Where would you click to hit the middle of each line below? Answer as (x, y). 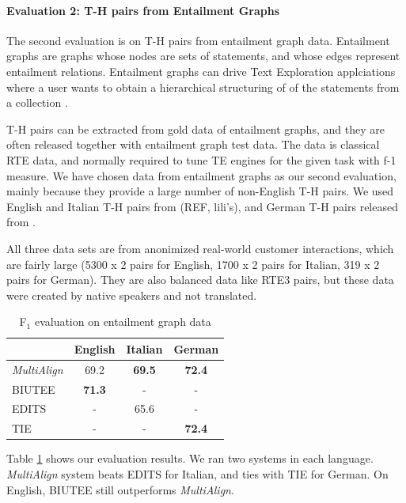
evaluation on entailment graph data (123, 321)
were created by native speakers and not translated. (132, 295)
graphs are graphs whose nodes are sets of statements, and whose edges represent (203, 56)
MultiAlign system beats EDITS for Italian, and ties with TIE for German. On (197, 473)
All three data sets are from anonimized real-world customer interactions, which (200, 248)
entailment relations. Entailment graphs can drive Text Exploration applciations (201, 71)
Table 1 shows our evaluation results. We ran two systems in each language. (190, 458)
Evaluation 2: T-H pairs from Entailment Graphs (143, 10)
